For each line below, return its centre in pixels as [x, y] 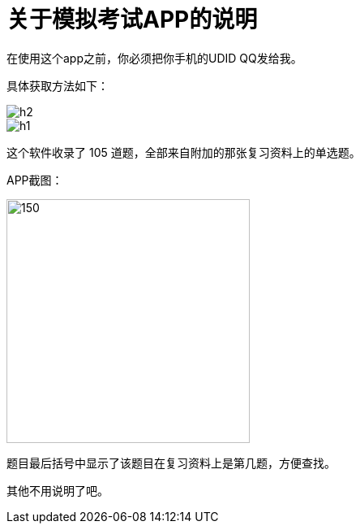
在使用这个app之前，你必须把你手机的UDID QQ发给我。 [154, 58]
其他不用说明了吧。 [58, 490]
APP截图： [35, 180]
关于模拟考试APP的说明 [132, 20]
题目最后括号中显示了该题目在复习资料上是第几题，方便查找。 [171, 463]
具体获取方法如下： [58, 85]
